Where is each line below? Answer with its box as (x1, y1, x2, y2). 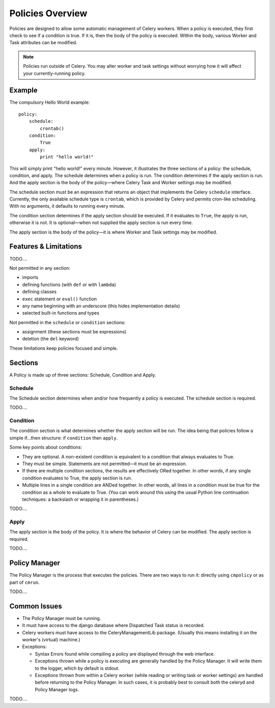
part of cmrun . (9, 579, 40, 585)
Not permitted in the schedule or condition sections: (9, 319, 126, 325)
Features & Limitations (9, 242, 82, 251)
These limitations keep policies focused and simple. (9, 345, 118, 351)
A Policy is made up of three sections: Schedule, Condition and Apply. (9, 372, 156, 378)
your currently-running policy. (23, 70, 86, 76)
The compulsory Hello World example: (9, 99, 90, 105)
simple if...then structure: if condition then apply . (9, 435, 118, 441)
